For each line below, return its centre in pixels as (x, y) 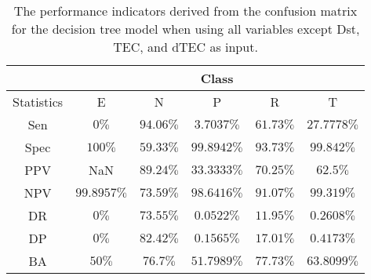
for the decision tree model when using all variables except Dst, (185, 29)
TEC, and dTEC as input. (185, 47)
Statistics (38, 102)
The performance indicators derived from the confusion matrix (185, 11)
